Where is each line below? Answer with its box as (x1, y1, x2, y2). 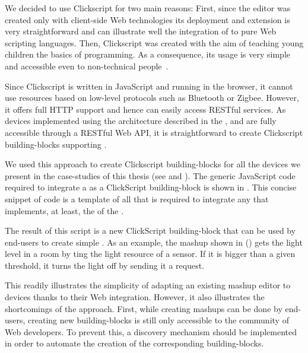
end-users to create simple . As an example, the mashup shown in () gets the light (5, 236, 303, 248)
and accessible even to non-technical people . (5, 59, 169, 72)
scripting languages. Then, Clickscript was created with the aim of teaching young (5, 36, 304, 49)
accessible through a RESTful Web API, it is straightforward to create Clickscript (5, 126, 303, 138)
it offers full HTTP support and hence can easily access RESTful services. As (5, 103, 286, 115)
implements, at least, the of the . (5, 204, 124, 217)
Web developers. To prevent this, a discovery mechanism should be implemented (5, 325, 297, 338)
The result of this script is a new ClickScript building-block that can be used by (5, 224, 296, 237)
